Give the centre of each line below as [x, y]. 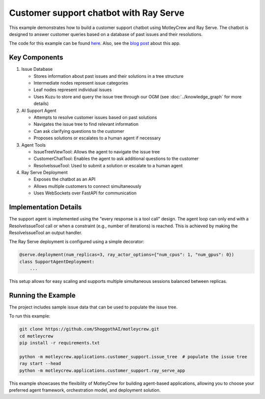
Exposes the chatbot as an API [65, 179]
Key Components [36, 57]
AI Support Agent [39, 110]
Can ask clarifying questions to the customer [79, 131]
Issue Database [37, 69]
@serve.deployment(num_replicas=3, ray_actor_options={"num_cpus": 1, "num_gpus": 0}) [127, 255]
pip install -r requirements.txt [60, 343]
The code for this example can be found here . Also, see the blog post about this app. [95, 43]
